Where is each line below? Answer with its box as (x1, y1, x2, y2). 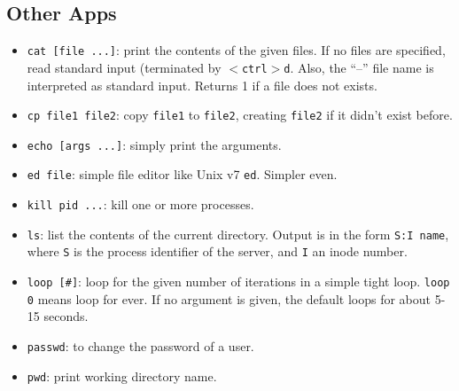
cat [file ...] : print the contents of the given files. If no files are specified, (27, 41, 446, 59)
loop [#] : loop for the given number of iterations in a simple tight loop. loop (27, 272, 450, 291)
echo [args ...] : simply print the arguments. (27, 135, 282, 153)
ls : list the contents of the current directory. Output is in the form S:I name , (27, 224, 449, 243)
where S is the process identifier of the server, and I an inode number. (27, 242, 408, 261)
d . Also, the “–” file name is (284, 58, 434, 76)
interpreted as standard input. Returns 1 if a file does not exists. (27, 75, 377, 94)
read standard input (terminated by (27, 58, 222, 76)
